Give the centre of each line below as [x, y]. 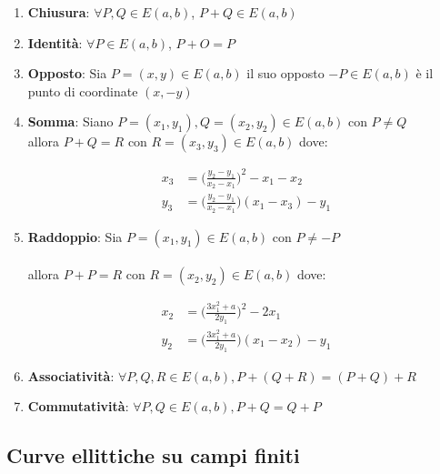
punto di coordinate [83, 91]
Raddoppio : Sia [75, 236]
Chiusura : [59, 12]
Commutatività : [78, 406]
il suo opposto [285, 73]
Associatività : [71, 375]
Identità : [55, 42]
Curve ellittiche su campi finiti [153, 455]
